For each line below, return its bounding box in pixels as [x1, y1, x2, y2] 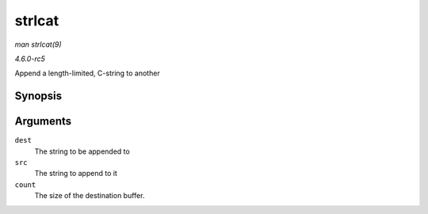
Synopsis [14, 90, 63, 103]
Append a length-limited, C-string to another [14, 68, 160, 78]
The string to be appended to [34, 147, 130, 156]
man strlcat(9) [14, 40, 63, 49]
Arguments [14, 115, 72, 128]
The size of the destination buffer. [34, 191, 145, 201]
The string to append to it [34, 169, 118, 178]
